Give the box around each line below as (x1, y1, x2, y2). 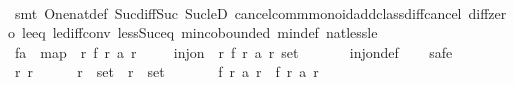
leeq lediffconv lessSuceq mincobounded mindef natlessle (21, 22, 378, 43)
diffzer (468, 2, 507, 23)
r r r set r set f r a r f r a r (14, 61, 319, 82)
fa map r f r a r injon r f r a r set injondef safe (14, 41, 453, 62)
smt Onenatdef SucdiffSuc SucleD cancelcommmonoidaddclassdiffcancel (14, 2, 462, 23)
